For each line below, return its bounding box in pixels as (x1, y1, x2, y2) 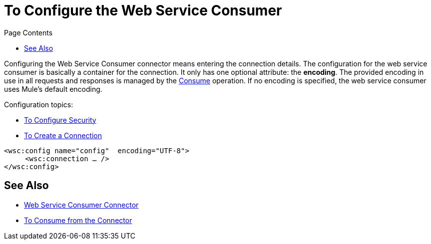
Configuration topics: (4, 100, 73, 109)
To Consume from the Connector (24, 216, 132, 225)
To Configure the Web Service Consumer (4, 2, 282, 19)
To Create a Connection (24, 131, 102, 140)
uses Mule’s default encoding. (4, 84, 102, 93)
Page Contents (4, 28, 53, 37)
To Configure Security (24, 115, 96, 124)
